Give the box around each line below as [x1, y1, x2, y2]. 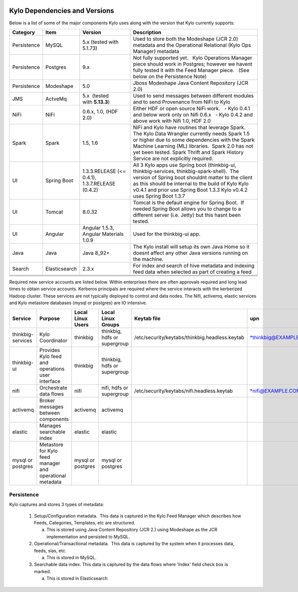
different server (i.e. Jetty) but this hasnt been [133, 211, 241, 218]
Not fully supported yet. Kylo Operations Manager [133, 54, 252, 61]
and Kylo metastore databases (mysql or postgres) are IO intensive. [9, 300, 148, 306]
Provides [39, 347, 60, 354]
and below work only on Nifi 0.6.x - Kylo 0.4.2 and [133, 111, 253, 118]
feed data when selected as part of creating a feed [133, 268, 252, 275]
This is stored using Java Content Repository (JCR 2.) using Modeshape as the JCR [46, 527, 218, 533]
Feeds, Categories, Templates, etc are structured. [34, 520, 136, 525]
